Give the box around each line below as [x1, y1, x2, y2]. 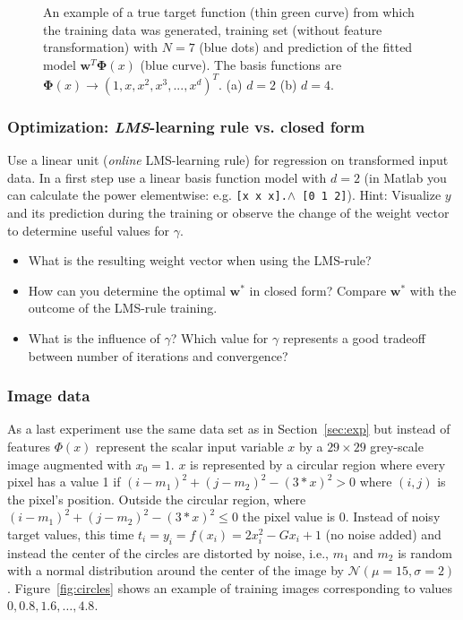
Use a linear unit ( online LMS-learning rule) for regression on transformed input [7, 151, 449, 169]
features [7, 436, 50, 455]
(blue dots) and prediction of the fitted [199, 38, 413, 56]
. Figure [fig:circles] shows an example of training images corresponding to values [7, 578, 453, 597]
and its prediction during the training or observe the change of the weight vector [7, 202, 450, 221]
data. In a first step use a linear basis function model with [7, 168, 327, 186]
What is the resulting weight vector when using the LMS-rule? [28, 251, 372, 270]
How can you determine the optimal [28, 280, 226, 299]
